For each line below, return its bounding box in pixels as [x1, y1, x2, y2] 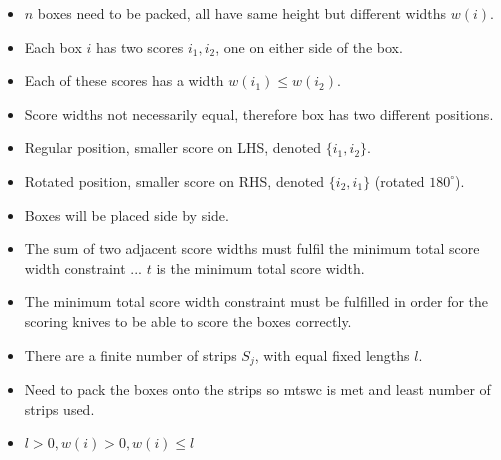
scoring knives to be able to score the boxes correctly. [24, 310, 352, 331]
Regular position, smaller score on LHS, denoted [24, 137, 322, 158]
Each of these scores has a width [24, 70, 224, 91]
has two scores [95, 36, 184, 57]
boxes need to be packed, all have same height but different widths [37, 3, 447, 23]
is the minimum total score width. [156, 257, 365, 278]
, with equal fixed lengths [254, 344, 410, 365]
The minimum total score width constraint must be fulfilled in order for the [24, 291, 489, 312]
